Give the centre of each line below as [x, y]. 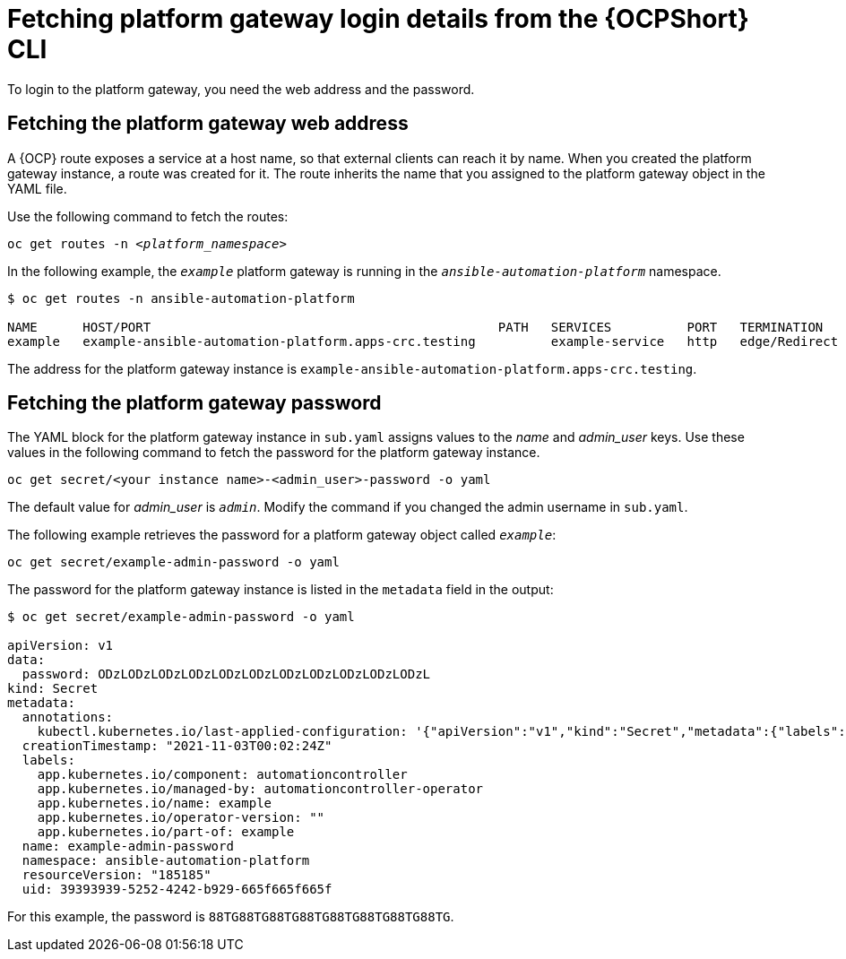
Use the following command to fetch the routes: [148, 216]
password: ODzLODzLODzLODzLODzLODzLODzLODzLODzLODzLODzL [226, 674]
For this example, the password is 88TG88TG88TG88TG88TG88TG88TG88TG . [231, 917]
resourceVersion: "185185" [117, 875]
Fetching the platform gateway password [194, 403]
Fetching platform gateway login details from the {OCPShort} [378, 19]
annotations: [68, 717]
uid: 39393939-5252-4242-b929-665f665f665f [177, 890]
